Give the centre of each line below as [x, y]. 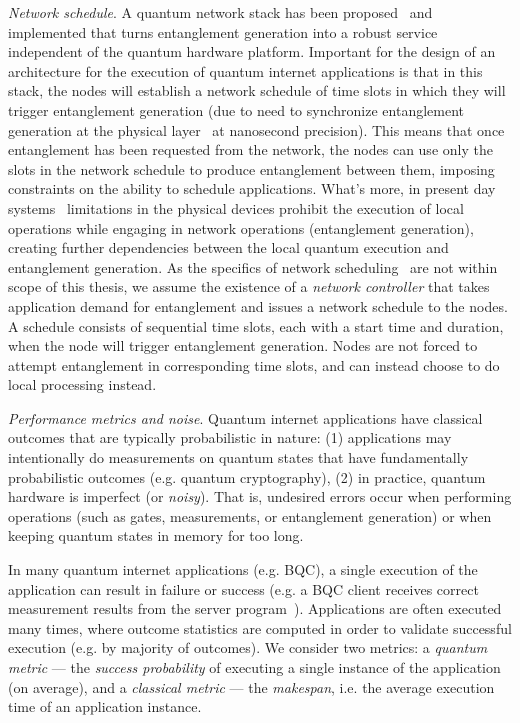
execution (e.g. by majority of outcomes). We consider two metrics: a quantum [248, 647]
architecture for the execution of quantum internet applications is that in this [245, 70]
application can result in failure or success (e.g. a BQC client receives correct [243, 588]
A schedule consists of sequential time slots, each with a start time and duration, [256, 325]
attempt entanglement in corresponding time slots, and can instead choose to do [254, 364]
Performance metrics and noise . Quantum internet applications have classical [245, 417]
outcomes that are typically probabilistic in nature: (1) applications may [230, 437]
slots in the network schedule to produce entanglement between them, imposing [251, 168]
